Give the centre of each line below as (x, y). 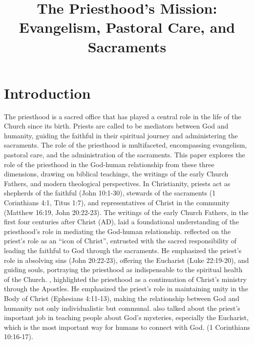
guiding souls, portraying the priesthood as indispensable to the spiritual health (123, 270)
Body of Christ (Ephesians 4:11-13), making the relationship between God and (122, 298)
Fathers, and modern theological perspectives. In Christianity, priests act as (117, 183)
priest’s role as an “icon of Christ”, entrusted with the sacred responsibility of (120, 241)
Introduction (47, 93)
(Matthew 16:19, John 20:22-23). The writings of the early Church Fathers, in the (126, 212)
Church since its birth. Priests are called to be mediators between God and (116, 126)
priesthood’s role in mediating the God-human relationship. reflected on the (117, 231)
